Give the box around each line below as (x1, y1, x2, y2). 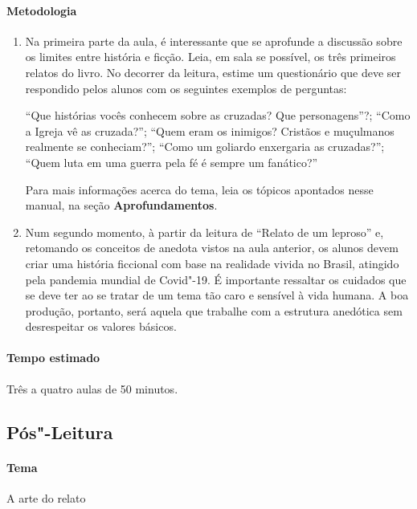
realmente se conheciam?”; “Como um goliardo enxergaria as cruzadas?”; (25, 138, 385, 155)
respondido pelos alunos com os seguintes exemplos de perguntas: (25, 79, 347, 96)
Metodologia (6, 2, 77, 18)
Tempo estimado (6, 349, 100, 366)
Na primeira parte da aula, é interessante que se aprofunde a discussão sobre (25, 32, 403, 49)
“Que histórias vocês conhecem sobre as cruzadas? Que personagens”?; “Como (25, 107, 411, 124)
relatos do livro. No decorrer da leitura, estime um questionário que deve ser (25, 63, 402, 80)
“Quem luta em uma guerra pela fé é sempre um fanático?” (25, 153, 318, 170)
